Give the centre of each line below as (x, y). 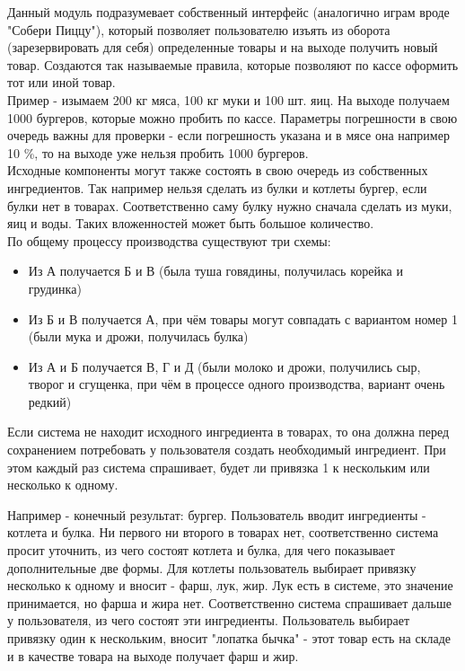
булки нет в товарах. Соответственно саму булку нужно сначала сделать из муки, (230, 205)
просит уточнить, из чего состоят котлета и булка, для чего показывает (201, 550)
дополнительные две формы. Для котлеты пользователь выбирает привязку (212, 567)
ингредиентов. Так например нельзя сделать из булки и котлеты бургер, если (217, 187)
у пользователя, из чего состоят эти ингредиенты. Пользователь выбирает (209, 620)
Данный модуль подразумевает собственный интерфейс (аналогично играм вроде (228, 12)
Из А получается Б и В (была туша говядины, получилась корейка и (215, 271)
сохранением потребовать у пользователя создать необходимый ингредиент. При (227, 450)
